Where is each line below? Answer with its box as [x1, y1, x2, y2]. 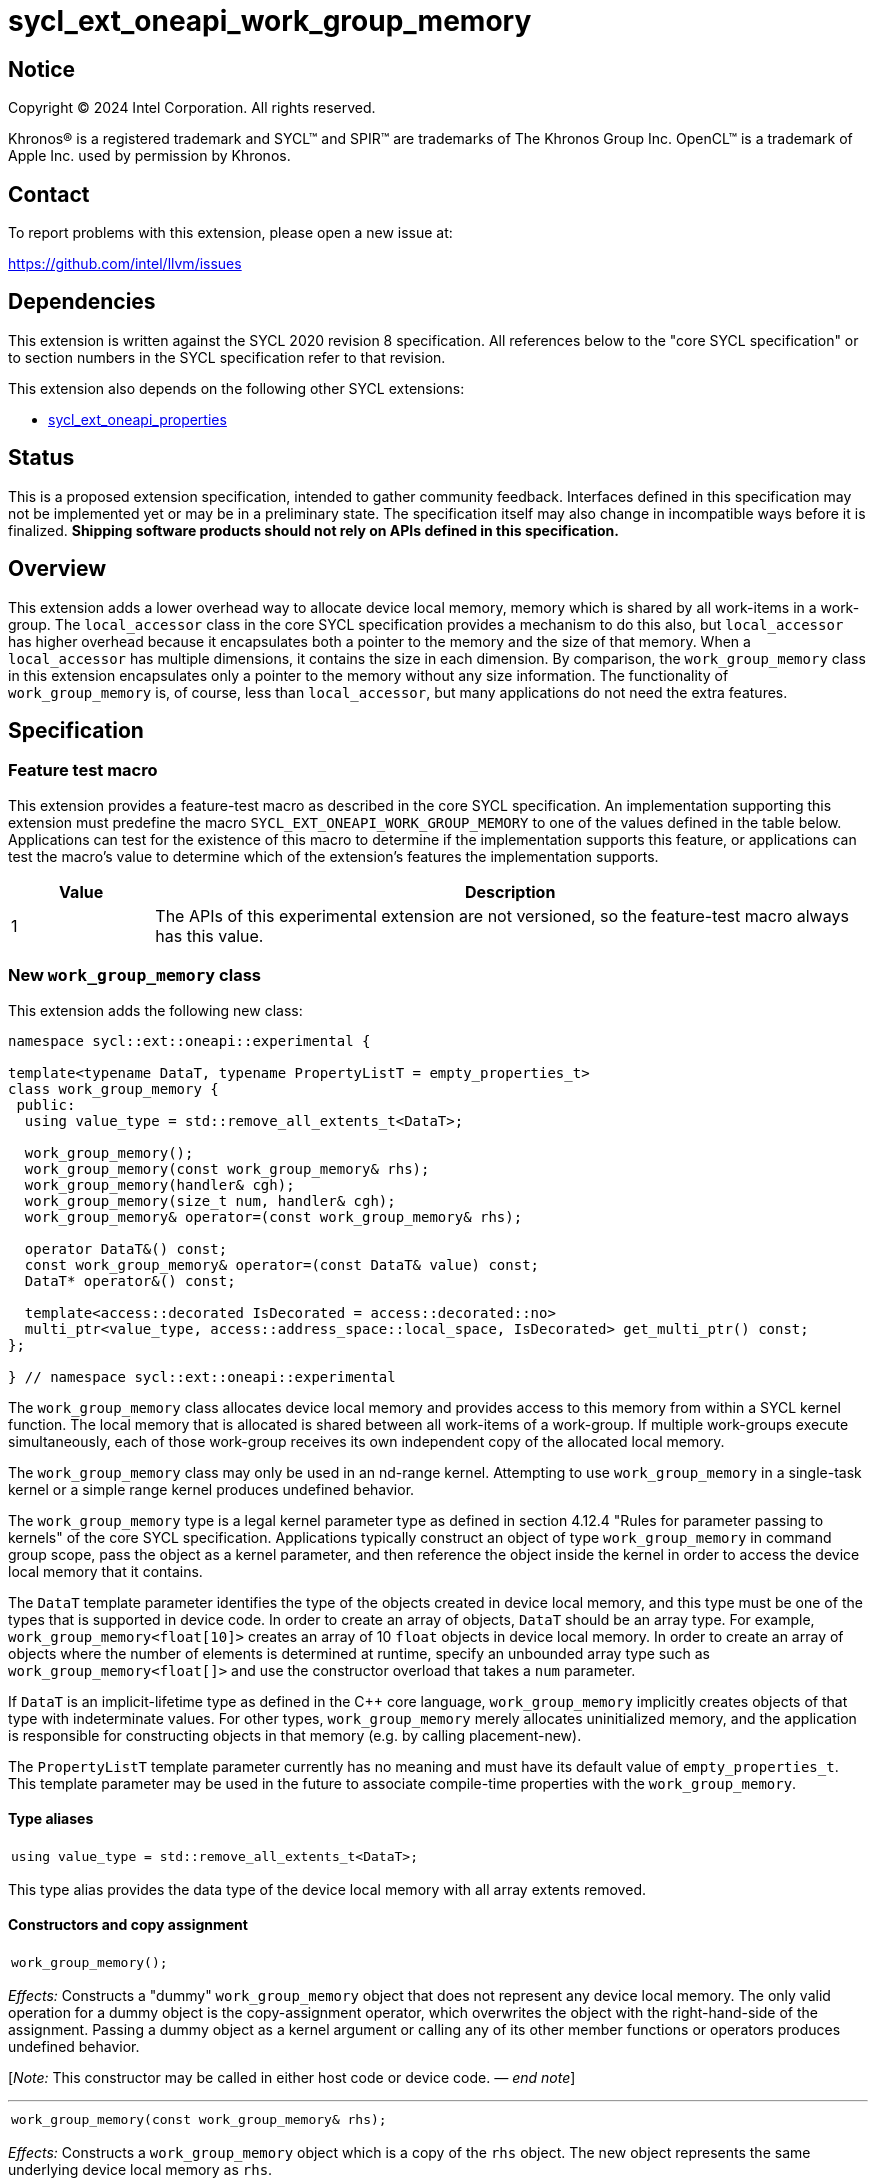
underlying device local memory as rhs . [8, 2160, 273, 2178]
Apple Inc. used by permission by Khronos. [8, 147, 291, 165]
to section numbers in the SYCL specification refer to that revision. [8, 348, 446, 366]
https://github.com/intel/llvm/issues [8, 255, 242, 273]
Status [8, 445, 75, 471]
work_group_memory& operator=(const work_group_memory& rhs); [24, 1208, 523, 1225]
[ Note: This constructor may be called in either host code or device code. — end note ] [8, 2068, 576, 2086]
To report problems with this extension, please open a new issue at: [8, 224, 453, 242]
